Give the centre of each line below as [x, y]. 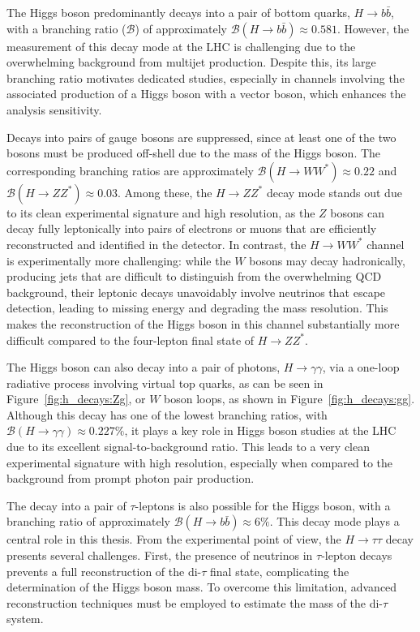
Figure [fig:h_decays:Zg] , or [76, 399]
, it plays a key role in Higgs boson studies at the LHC [260, 430]
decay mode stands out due [334, 192]
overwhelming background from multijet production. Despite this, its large [191, 62]
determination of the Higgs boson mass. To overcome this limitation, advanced [202, 587]
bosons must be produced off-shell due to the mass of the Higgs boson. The [194, 153]
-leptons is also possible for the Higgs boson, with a [263, 505]
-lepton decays [357, 555]
